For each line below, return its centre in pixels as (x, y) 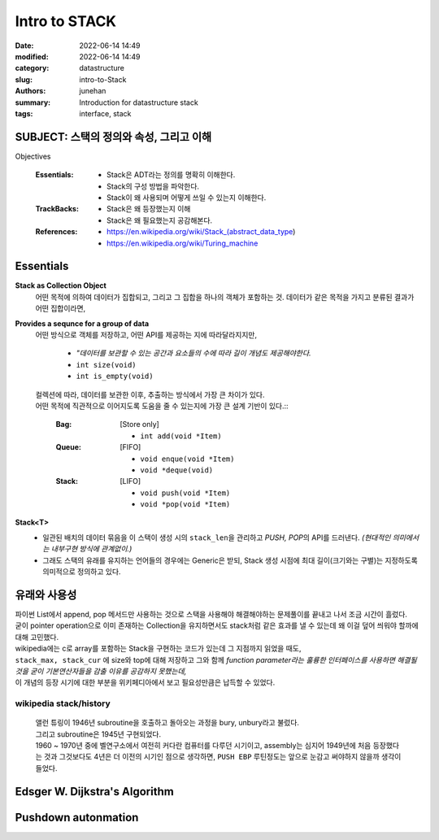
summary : (33, 102)
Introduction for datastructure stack (139, 102)
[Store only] (140, 424)
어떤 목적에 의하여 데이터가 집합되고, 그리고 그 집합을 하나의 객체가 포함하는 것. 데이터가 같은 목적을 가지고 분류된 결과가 (225, 297)
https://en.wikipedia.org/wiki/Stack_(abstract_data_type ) (201, 232)
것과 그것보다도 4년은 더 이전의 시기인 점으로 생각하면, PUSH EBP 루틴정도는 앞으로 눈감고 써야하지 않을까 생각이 (222, 757)
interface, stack (105, 113)
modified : (32, 56)
